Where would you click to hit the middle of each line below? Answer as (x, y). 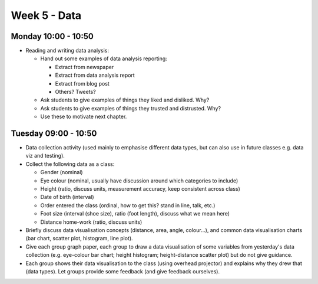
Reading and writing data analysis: (67, 51)
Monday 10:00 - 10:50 (52, 36)
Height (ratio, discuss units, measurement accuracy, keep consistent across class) (140, 189)
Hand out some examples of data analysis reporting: (104, 58)
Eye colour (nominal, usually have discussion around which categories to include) (139, 181)
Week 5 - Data (46, 15)
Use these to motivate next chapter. (84, 117)
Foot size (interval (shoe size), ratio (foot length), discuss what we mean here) (135, 214)
